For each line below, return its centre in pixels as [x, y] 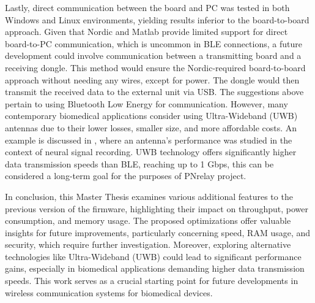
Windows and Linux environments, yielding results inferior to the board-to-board [157, 19]
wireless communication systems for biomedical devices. [109, 292]
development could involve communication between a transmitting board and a [153, 56]
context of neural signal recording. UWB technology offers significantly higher [151, 152]
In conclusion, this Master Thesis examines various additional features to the [149, 196]
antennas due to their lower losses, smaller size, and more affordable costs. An [151, 127]
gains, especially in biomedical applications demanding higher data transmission [155, 268]
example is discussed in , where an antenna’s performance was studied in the [149, 140]
